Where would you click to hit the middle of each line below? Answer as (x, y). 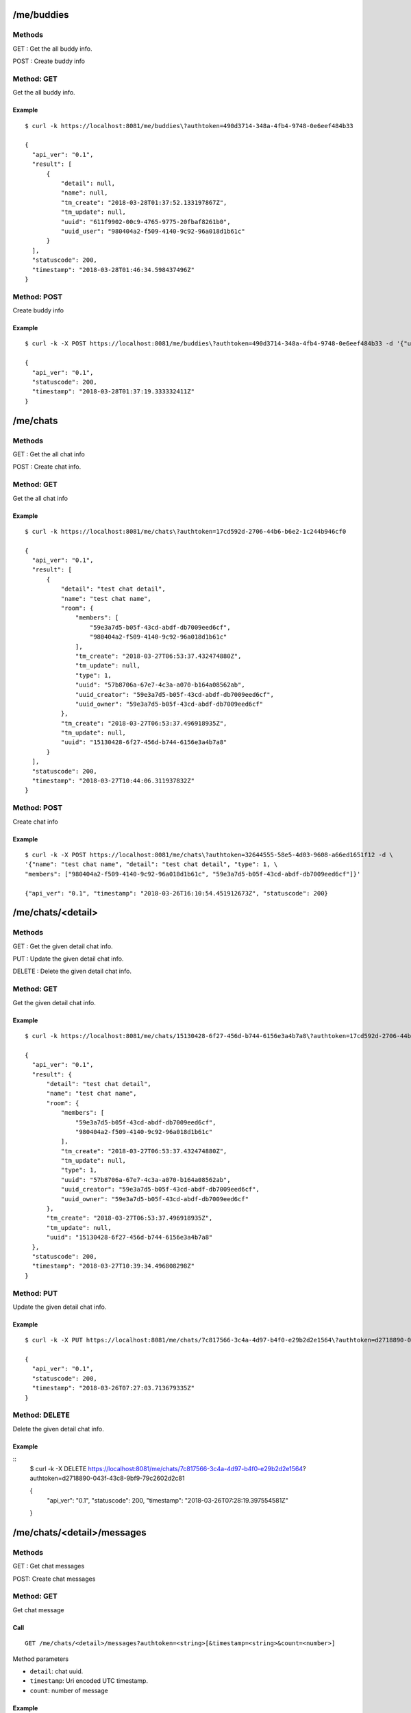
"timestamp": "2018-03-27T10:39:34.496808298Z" (113, 1266)
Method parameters (40, 1659)
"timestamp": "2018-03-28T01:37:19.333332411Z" (113, 392)
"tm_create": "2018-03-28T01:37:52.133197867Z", (144, 202)
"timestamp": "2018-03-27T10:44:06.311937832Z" (113, 781)
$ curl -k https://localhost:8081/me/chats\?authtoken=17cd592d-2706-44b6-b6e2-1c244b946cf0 (186, 531)
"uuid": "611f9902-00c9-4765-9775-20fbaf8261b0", (146, 222)
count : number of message (69, 1690)
